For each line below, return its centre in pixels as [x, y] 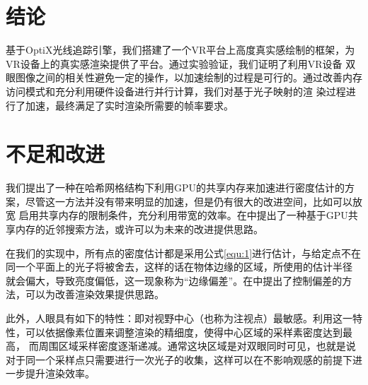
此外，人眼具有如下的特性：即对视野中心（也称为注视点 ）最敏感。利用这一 [179, 318]
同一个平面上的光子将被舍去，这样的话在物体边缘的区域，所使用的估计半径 [179, 267]
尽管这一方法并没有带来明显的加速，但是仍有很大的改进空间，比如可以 [189, 201]
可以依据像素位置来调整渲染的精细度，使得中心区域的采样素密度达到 [184, 332]
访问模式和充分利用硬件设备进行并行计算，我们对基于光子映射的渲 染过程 [176, 91]
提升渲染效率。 [60, 373]
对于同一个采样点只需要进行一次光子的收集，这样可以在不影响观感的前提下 [179, 359]
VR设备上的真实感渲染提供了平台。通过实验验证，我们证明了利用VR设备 [174, 63]
